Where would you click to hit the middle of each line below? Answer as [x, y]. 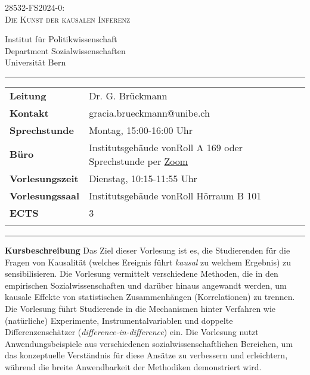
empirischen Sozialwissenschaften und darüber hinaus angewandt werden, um [146, 285]
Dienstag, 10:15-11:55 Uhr [143, 178]
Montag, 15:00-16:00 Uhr [141, 130]
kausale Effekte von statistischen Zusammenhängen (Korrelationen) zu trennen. [150, 297]
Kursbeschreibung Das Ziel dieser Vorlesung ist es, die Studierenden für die [148, 250]
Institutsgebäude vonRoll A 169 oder [166, 147]
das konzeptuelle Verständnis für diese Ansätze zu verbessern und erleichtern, [146, 355]
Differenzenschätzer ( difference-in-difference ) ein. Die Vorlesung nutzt [132, 332]
